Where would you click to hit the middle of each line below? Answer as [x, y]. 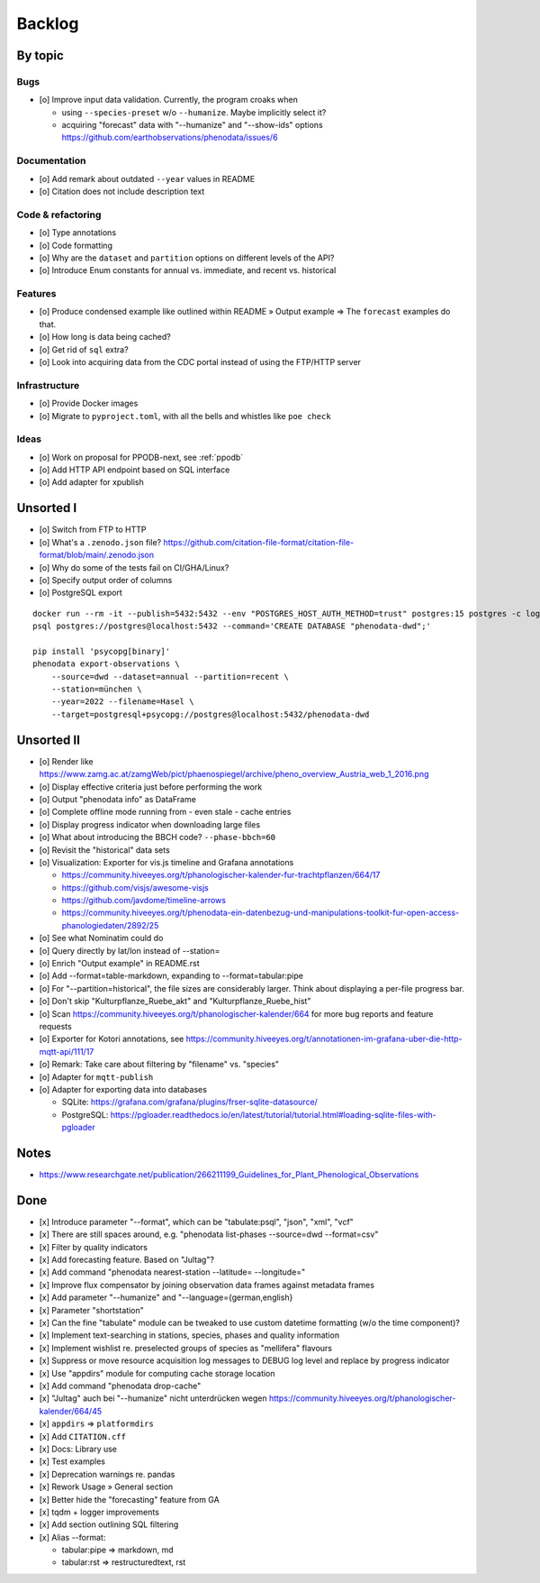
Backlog [48, 23]
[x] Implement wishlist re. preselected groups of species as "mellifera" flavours [186, 1348]
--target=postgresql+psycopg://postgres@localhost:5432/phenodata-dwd [210, 714]
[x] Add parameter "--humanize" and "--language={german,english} [166, 1297]
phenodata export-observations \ [106, 664]
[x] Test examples [72, 1461]
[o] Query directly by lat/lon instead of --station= [130, 950]
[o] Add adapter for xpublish [91, 482]
